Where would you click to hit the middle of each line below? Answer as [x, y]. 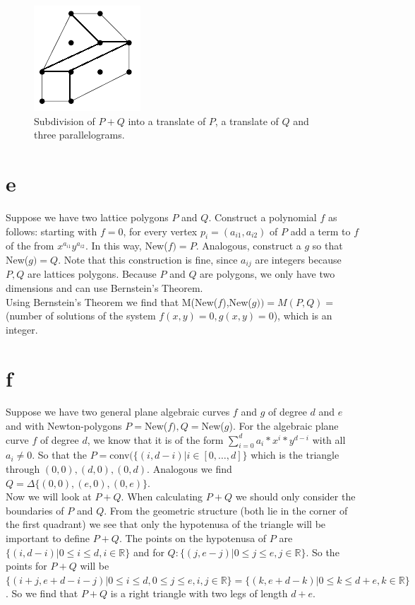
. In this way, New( [126, 246]
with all [329, 439]
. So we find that [42, 593]
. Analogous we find [190, 469]
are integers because [298, 259]
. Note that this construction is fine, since [148, 259]
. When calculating [162, 497]
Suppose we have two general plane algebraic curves [118, 412]
